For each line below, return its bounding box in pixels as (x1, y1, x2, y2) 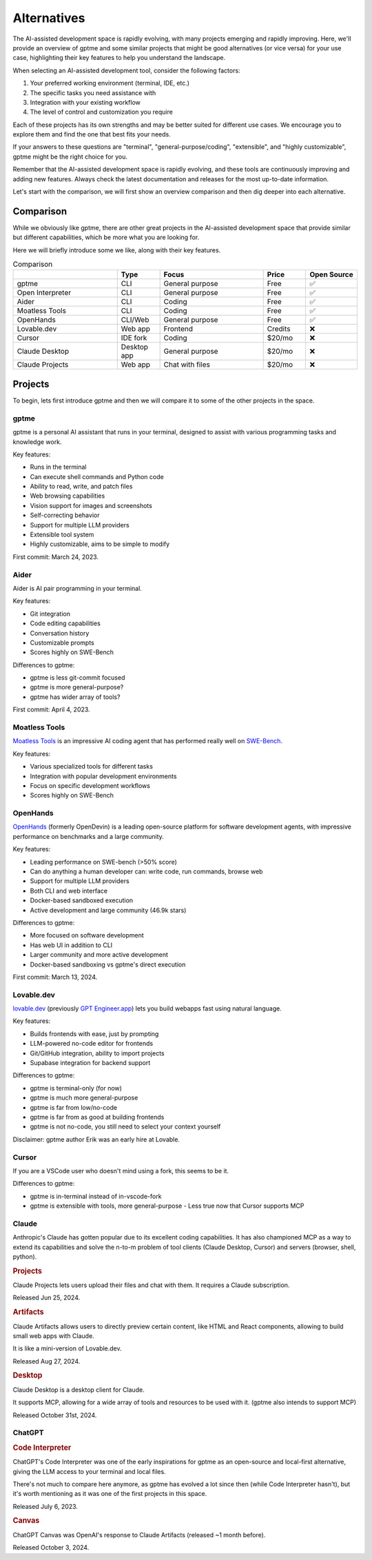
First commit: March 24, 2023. (12, 552, 99, 561)
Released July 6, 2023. (12, 1502, 79, 1510)
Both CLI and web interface (30, 887, 108, 895)
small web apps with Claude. (12, 1331, 94, 1340)
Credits (267, 324, 291, 334)
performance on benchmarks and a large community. (12, 832, 165, 840)
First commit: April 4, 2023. (12, 705, 90, 713)
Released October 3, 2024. (12, 1543, 90, 1552)
